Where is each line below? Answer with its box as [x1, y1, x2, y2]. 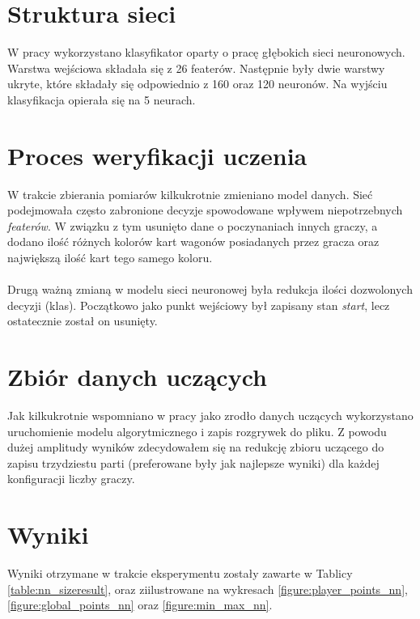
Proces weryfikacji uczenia [7, 138, 308, 172]
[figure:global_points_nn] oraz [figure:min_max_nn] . [7, 596, 273, 613]
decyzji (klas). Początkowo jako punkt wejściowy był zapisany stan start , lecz [7, 296, 390, 313]
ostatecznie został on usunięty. [7, 312, 158, 329]
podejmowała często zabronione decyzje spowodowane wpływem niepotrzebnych [7, 201, 403, 218]
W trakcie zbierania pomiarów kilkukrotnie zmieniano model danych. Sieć [7, 185, 373, 202]
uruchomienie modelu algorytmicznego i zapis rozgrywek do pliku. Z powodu [7, 422, 387, 439]
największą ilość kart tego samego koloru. [7, 249, 213, 265]
